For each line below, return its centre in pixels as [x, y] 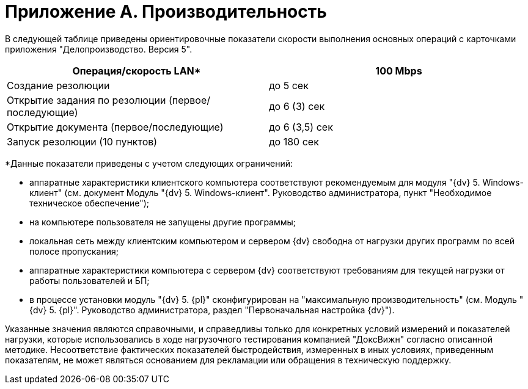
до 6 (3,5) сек [301, 127]
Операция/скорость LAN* [137, 71]
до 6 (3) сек [297, 106]
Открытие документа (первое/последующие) [115, 127]
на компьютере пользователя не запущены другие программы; [163, 222]
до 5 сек [289, 85]
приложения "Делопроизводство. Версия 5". [99, 49]
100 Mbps [399, 71]
